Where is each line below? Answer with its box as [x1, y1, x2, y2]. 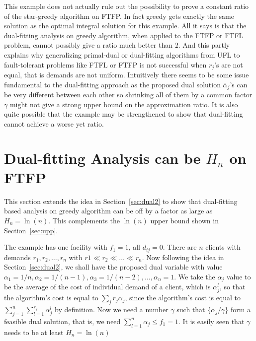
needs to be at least [4, 327, 64, 337]
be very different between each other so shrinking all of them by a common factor [4, 89, 253, 100]
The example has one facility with [4, 242, 107, 252]
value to [226, 271, 251, 281]
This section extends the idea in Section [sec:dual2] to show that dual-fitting [4, 196, 238, 206]
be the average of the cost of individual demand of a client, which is [4, 281, 211, 292]
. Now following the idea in [142, 252, 224, 262]
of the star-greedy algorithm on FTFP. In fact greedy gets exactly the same [4, 10, 234, 21]
